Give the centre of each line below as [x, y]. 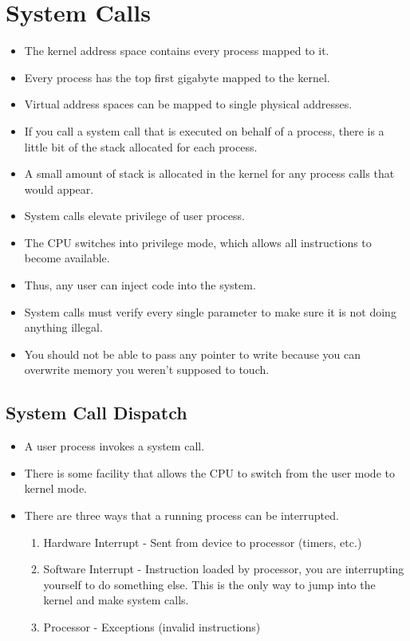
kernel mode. [56, 488]
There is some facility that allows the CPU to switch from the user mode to [209, 472]
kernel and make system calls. [116, 600]
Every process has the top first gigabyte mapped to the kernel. [177, 77]
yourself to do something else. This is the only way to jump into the [209, 584]
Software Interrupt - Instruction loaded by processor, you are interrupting [224, 569]
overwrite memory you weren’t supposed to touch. [147, 370]
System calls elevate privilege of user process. [134, 216]
